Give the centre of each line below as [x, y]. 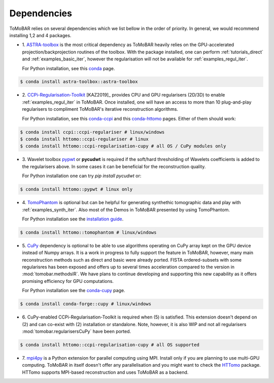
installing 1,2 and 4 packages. [40, 35]
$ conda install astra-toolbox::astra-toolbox [79, 82]
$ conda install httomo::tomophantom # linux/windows [88, 232]
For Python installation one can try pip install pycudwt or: [82, 176]
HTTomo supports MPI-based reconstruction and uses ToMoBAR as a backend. [105, 372]
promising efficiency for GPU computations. [68, 281]
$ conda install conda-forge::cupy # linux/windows [86, 304]
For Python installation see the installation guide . [73, 219]
